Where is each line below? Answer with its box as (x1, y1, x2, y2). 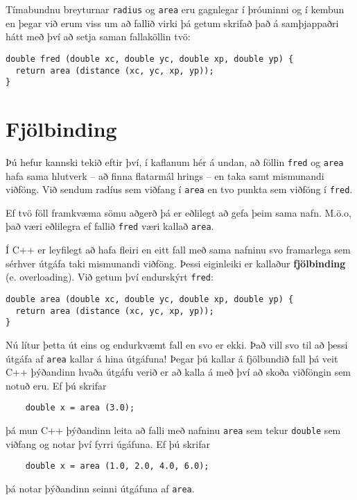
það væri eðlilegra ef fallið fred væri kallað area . (6, 219, 214, 233)
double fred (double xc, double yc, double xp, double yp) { (6, 53, 294, 64)
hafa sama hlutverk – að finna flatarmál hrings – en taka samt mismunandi (6, 168, 324, 183)
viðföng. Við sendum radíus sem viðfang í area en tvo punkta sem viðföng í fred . (6, 182, 353, 197)
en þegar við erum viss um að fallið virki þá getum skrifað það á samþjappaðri (6, 15, 339, 30)
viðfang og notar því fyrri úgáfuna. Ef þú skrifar (6, 436, 210, 451)
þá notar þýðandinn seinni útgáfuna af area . (6, 481, 195, 495)
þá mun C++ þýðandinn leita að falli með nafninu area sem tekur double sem (6, 423, 341, 437)
